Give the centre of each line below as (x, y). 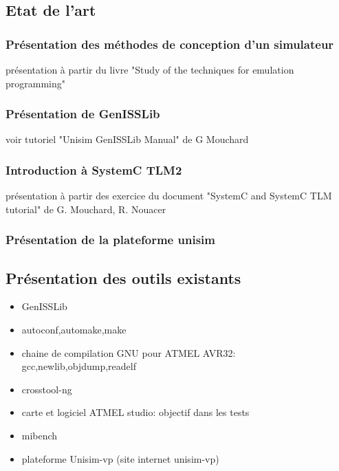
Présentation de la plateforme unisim (110, 240)
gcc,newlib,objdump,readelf (79, 366)
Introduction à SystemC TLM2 (94, 169)
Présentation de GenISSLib (83, 114)
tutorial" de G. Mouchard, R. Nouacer (86, 209)
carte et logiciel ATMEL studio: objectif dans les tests (135, 412)
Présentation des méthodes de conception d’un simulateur (170, 44)
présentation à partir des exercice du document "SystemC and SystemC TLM (169, 196)
